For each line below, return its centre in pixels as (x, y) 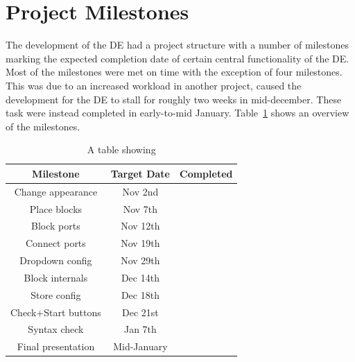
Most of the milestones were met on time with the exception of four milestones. (174, 72)
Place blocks (56, 208)
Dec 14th (140, 277)
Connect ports (55, 243)
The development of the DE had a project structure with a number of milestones (177, 45)
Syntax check (56, 329)
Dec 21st (140, 312)
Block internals (56, 277)
